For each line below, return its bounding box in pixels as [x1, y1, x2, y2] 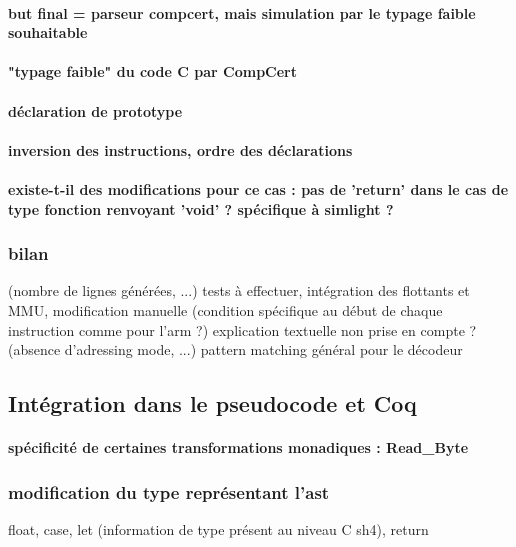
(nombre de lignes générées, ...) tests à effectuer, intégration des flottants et [8, 280, 470, 301]
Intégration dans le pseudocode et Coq [8, 388, 417, 419]
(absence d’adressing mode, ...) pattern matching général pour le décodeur [8, 339, 463, 360]
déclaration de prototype [8, 100, 183, 121]
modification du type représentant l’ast [8, 479, 330, 504]
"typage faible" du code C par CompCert [8, 61, 298, 82]
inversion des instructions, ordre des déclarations [8, 139, 353, 160]
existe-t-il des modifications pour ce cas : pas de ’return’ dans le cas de [8, 178, 509, 199]
